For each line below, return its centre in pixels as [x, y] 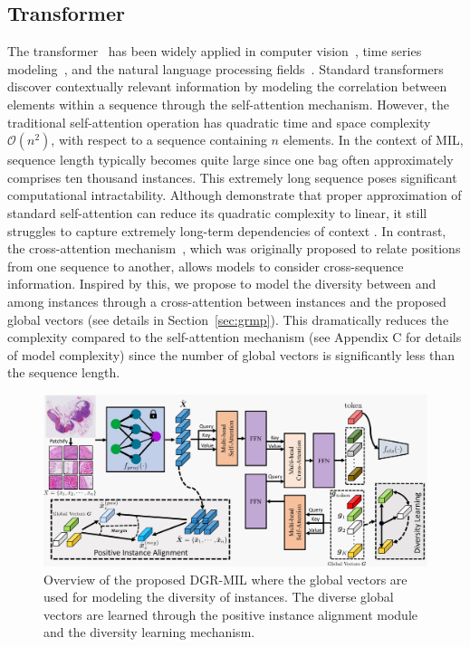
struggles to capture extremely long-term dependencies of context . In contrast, [227, 230]
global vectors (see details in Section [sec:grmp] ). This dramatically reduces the [228, 319]
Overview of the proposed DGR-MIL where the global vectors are [225, 579]
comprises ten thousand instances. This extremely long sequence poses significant [232, 177]
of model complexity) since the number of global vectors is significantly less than [231, 354]
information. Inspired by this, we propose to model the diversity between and [222, 284]
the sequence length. [64, 372]
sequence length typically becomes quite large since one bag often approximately [230, 160]
